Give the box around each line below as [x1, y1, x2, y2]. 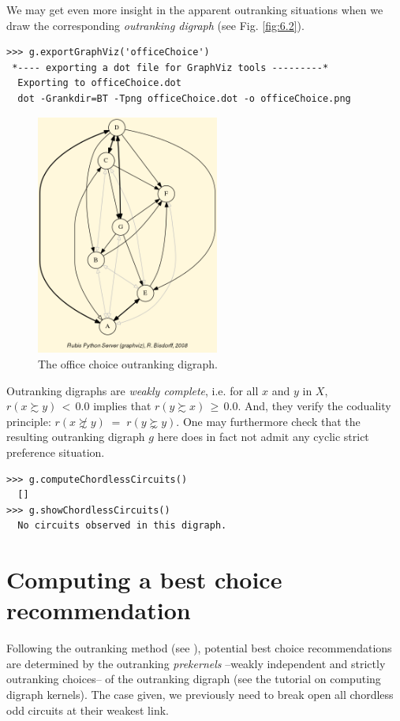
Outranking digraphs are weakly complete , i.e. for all [6, 382, 259, 398]
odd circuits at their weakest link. [6, 701, 169, 718]
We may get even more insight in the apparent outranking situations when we [6, 2, 383, 17]
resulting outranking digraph [6, 428, 145, 445]
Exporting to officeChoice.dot [17, 77, 181, 89]
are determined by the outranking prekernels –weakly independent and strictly [6, 655, 386, 671]
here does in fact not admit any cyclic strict [157, 428, 369, 445]
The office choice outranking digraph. [38, 355, 218, 372]
